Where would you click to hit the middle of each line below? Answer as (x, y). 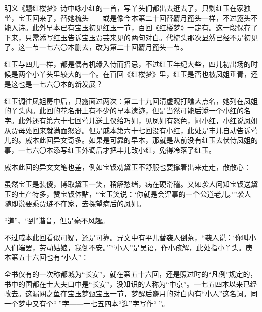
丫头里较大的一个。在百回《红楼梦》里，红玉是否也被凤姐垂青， (145, 74)
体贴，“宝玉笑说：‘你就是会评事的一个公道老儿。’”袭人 (163, 193)
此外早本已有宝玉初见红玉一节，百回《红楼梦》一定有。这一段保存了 (145, 27)
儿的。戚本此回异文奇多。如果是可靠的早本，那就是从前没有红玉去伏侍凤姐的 (131, 140)
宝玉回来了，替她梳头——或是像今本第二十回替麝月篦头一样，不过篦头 (134, 17)
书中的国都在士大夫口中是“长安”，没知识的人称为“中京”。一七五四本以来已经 (131, 284)
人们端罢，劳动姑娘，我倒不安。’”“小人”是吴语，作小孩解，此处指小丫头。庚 (128, 247)
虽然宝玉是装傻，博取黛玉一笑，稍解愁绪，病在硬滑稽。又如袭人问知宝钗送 (127, 183)
